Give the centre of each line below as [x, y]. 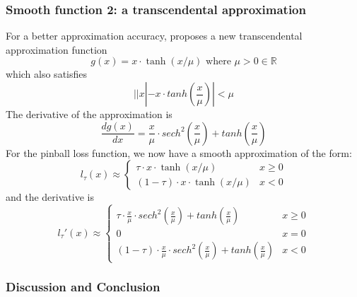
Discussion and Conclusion [83, 287]
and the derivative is [50, 197]
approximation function [57, 49]
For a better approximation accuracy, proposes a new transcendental [154, 36]
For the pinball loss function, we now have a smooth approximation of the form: [179, 152]
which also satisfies [47, 74]
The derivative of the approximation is [89, 114]
